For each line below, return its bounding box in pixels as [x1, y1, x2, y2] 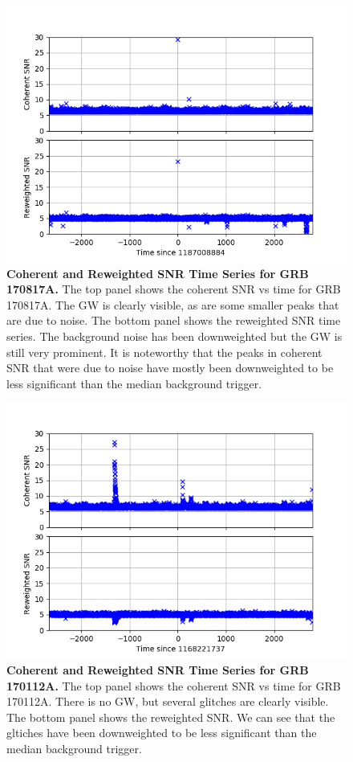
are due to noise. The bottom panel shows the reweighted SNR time [6, 312, 341, 329]
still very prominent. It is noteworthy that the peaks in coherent [6, 343, 323, 360]
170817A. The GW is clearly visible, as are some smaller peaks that [6, 296, 339, 313]
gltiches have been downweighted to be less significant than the [6, 724, 317, 741]
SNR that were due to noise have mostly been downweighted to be [6, 359, 334, 376]
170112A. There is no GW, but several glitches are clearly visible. [6, 693, 329, 710]
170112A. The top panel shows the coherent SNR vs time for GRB [6, 677, 341, 694]
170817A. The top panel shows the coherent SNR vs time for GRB [6, 281, 341, 297]
